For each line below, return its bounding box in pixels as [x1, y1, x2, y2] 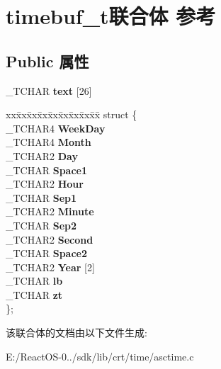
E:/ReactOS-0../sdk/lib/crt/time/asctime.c [6, 348, 194, 363]
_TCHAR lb [6, 273, 63, 288]
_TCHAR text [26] [6, 83, 92, 98]
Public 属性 [6, 50, 89, 72]
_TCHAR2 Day [6, 148, 78, 163]
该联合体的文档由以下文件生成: [6, 325, 147, 340]
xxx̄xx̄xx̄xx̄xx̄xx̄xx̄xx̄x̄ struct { [6, 107, 137, 122]
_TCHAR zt [6, 287, 63, 302]
